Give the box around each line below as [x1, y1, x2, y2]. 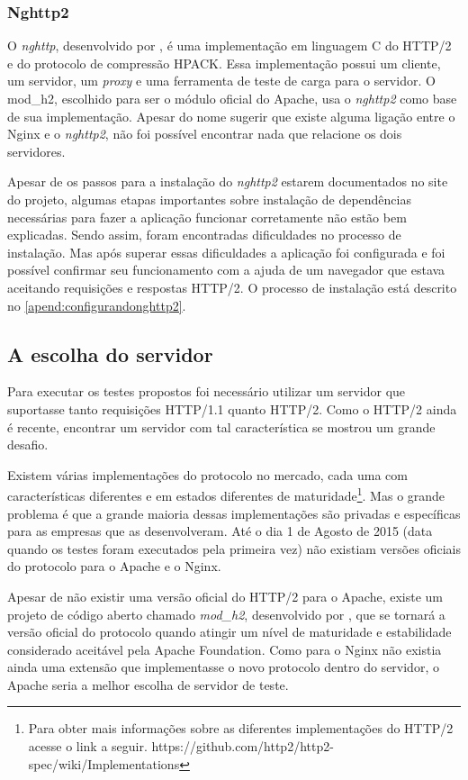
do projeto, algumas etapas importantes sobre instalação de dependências [7, 189, 411, 208]
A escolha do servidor [7, 340, 213, 367]
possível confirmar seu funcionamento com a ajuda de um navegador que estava [7, 260, 445, 279]
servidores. [7, 141, 66, 160]
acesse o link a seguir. [28, 737, 148, 756]
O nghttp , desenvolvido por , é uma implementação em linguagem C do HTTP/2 [7, 36, 452, 55]
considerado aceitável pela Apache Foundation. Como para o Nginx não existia [7, 639, 442, 658]
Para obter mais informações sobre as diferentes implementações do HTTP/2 [28, 719, 454, 738]
